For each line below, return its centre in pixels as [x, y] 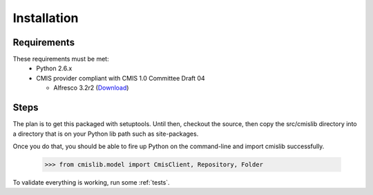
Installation [46, 18]
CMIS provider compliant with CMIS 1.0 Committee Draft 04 [121, 78]
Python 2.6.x [54, 68]
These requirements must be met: [61, 59]
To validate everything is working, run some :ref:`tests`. [91, 182]
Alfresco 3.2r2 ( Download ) [91, 88]
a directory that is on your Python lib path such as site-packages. [106, 134]
